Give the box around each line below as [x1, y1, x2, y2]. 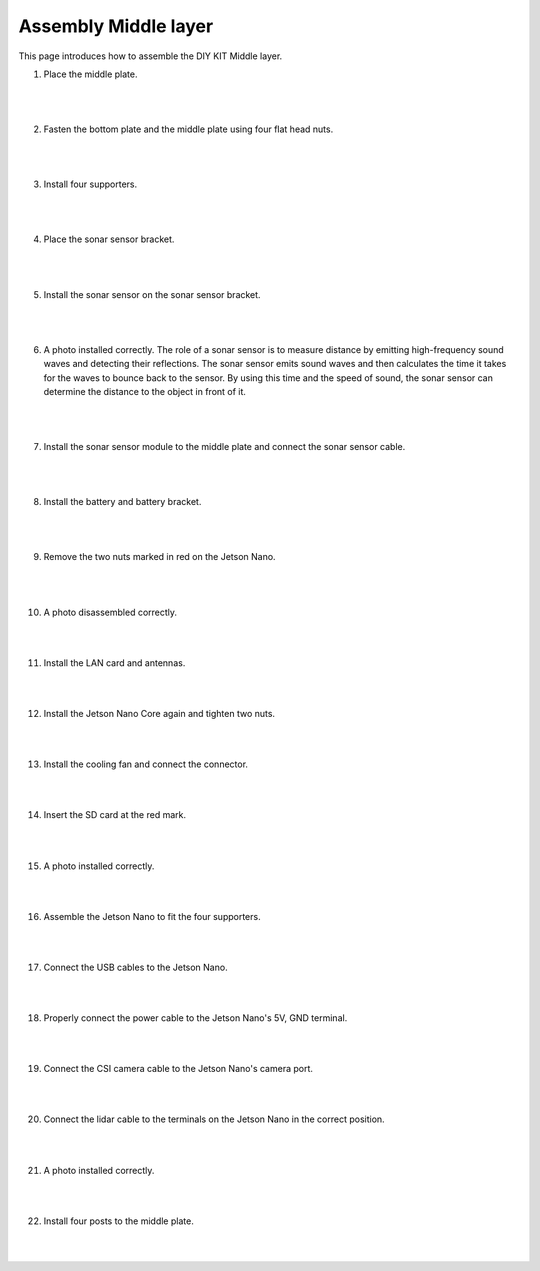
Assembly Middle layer [18, 15, 214, 37]
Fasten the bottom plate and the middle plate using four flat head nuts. [43, 123, 334, 135]
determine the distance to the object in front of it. [43, 385, 247, 397]
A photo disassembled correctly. [43, 606, 178, 618]
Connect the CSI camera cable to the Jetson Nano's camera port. [43, 1063, 314, 1075]
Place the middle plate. [43, 68, 139, 80]
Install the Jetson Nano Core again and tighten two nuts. [43, 708, 275, 719]
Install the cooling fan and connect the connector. [43, 758, 249, 770]
